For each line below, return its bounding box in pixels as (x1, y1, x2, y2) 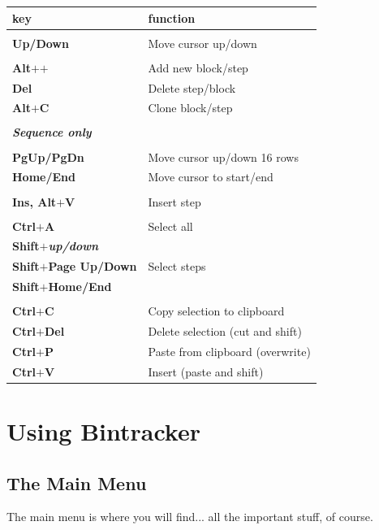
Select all (148, 217, 193, 234)
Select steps (148, 258, 206, 275)
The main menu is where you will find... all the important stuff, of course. (6, 508, 373, 525)
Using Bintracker (6, 415, 200, 448)
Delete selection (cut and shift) (148, 323, 302, 340)
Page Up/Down (48, 258, 137, 275)
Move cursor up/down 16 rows (148, 148, 299, 165)
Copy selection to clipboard (148, 302, 285, 319)
